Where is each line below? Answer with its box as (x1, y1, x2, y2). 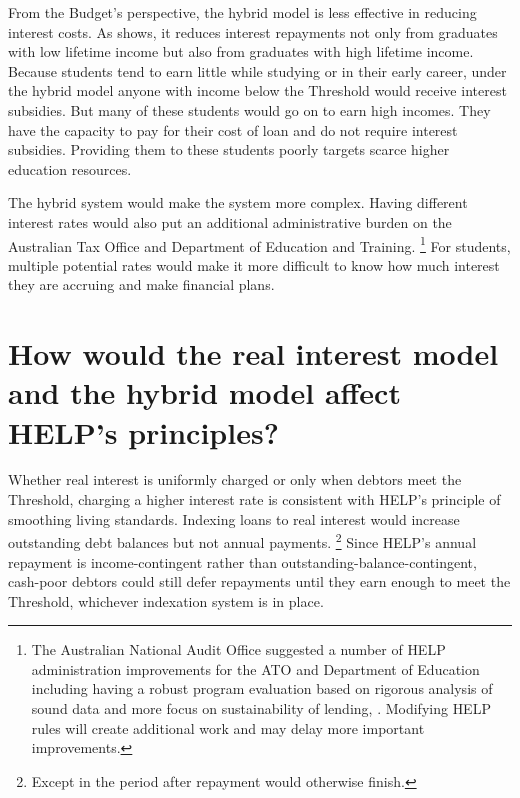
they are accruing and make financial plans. (8, 274, 275, 295)
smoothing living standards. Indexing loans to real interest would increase (8, 508, 460, 529)
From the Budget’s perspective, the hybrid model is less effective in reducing (8, 2, 477, 22)
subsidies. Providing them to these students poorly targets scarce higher (8, 139, 450, 160)
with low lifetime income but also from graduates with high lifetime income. (8, 41, 474, 62)
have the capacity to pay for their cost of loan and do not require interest (8, 119, 458, 140)
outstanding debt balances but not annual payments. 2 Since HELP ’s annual (8, 529, 477, 552)
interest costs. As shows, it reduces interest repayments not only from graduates (8, 21, 498, 42)
